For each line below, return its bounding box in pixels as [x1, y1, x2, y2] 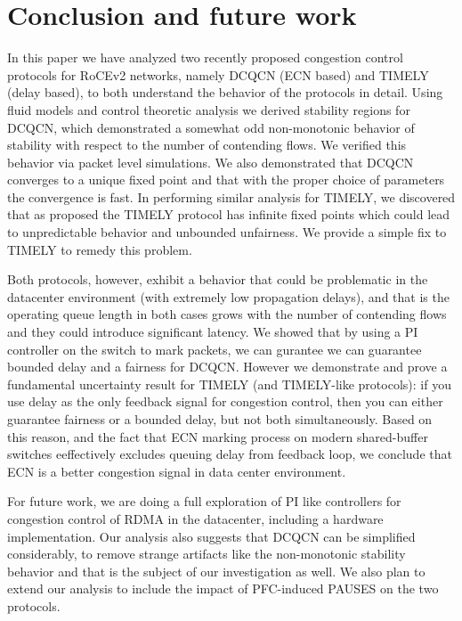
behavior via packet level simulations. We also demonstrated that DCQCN [7, 152, 414, 171]
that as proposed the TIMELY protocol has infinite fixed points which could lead [7, 205, 450, 224]
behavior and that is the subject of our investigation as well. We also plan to [7, 561, 426, 580]
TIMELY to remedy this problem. [7, 240, 192, 258]
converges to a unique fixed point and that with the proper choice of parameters [7, 170, 445, 189]
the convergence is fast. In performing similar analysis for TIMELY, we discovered [7, 187, 456, 206]
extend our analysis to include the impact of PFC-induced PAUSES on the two [7, 579, 439, 598]
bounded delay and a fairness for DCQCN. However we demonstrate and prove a [7, 357, 448, 376]
